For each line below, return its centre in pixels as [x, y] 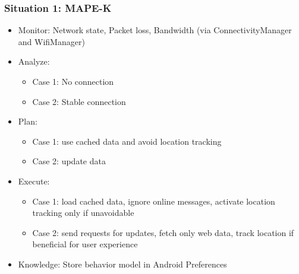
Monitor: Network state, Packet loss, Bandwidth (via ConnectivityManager [155, 30]
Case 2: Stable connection [79, 101]
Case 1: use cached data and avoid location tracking [127, 141]
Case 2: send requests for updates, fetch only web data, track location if [163, 232]
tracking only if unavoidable [83, 213]
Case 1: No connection [73, 81]
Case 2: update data [69, 161]
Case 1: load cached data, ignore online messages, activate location [154, 201]
